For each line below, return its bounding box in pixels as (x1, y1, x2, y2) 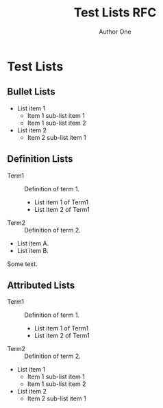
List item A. (16, 239, 49, 248)
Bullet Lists (7, 86, 56, 97)
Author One (99, 27, 131, 36)
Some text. (7, 259, 38, 268)
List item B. (16, 246, 49, 254)
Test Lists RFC (73, 5, 157, 21)
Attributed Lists (7, 279, 75, 291)
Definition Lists (7, 153, 73, 165)
